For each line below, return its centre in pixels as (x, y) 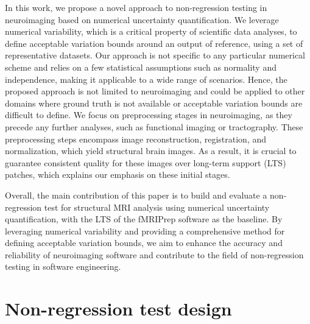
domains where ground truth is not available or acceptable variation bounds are (154, 103)
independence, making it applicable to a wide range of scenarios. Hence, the (146, 79)
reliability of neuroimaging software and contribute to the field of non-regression (154, 254)
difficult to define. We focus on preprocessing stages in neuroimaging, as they (149, 115)
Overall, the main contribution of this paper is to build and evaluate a (136, 195)
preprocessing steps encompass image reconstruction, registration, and (136, 139)
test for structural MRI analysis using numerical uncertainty (157, 207)
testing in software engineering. (63, 266)
